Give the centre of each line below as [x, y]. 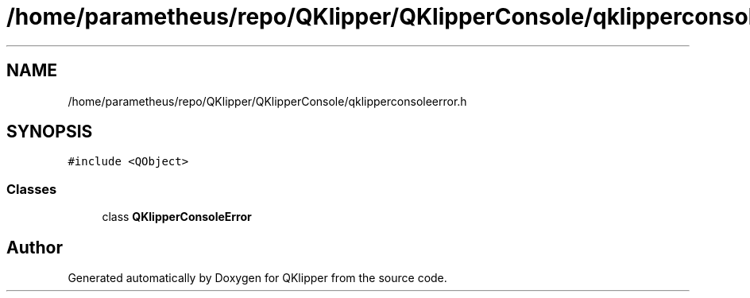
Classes [32, 189]
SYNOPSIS [50, 132]
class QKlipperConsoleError [177, 217]
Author [35, 247]
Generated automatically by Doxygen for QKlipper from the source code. [257, 278]
